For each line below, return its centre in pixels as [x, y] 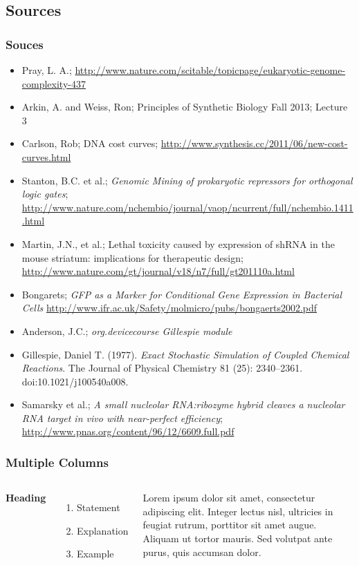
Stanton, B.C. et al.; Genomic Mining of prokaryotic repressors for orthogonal [187, 180]
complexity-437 [54, 83]
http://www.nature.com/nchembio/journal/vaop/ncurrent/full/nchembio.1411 [187, 207]
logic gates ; [45, 194]
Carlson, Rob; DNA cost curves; [90, 143]
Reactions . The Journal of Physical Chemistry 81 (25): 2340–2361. [162, 368]
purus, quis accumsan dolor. [202, 552]
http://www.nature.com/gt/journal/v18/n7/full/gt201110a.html [158, 271]
